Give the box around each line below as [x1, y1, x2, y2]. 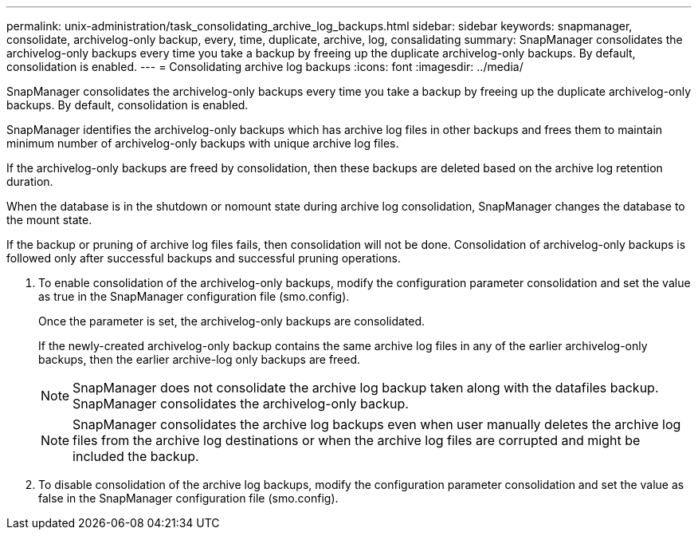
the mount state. [6, 213, 92, 227]
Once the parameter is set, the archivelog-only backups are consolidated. [38, 314, 425, 328]
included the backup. [73, 448, 199, 464]
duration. [6, 175, 53, 188]
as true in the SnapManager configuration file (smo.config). [38, 290, 350, 303]
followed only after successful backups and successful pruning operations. [6, 251, 402, 265]
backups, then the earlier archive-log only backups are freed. [38, 353, 361, 366]
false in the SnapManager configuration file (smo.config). [38, 491, 339, 505]
